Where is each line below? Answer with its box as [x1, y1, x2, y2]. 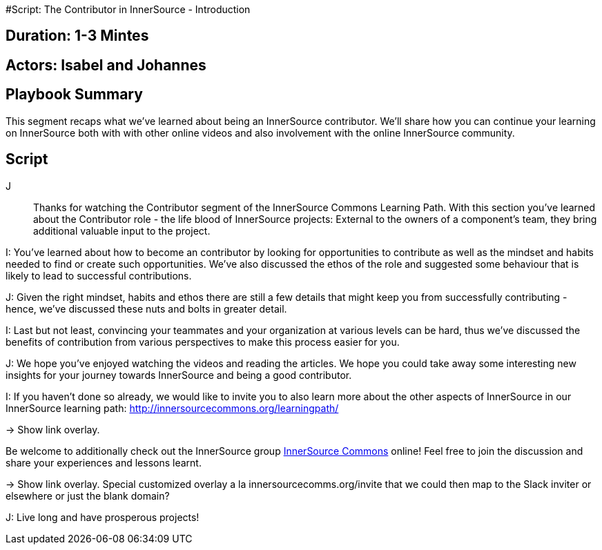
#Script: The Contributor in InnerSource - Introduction [6, 3, 251, 15]
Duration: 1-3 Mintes [6, 27, 149, 45]
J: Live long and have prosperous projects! [6, 511, 200, 523]
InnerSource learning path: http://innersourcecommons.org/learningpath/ [6, 402, 339, 414]
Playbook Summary [6, 86, 143, 104]
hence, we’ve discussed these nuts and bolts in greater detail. [6, 302, 287, 315]
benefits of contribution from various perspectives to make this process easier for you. [6, 335, 400, 348]
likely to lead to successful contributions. [6, 269, 192, 282]
